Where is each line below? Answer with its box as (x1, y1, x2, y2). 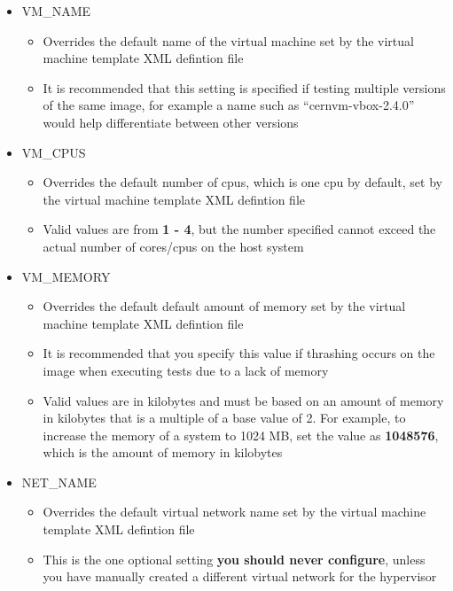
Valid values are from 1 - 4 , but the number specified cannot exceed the (43, 220, 436, 238)
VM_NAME (21, 2, 91, 19)
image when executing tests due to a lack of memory (43, 361, 329, 379)
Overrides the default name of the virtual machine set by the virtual (43, 31, 414, 50)
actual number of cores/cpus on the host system (43, 237, 304, 255)
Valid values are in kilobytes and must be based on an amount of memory (43, 391, 444, 409)
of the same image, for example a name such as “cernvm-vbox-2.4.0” (43, 96, 415, 114)
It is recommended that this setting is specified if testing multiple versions (43, 78, 446, 97)
